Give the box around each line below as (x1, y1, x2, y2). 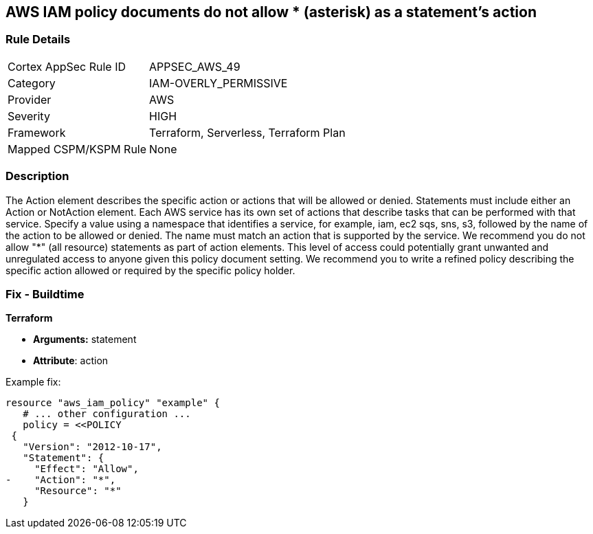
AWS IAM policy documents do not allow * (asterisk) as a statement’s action (5, 3, 537, 21)
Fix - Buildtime (5, 287, 85, 301)
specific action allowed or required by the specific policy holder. (5, 264, 295, 276)
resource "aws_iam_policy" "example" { (5, 397, 220, 409)
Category (8, 76, 56, 90)
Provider (8, 92, 52, 107)
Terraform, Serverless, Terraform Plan (149, 125, 346, 140)
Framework (8, 125, 66, 140)
